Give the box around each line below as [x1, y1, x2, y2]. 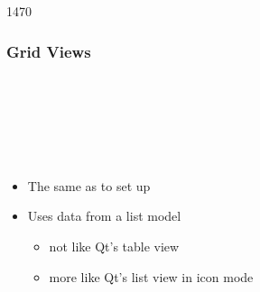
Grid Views [6, 40, 91, 62]
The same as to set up [27, 176, 151, 195]
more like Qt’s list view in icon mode [49, 267, 254, 286]
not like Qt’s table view [49, 236, 180, 255]
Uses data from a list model [27, 206, 181, 225]
